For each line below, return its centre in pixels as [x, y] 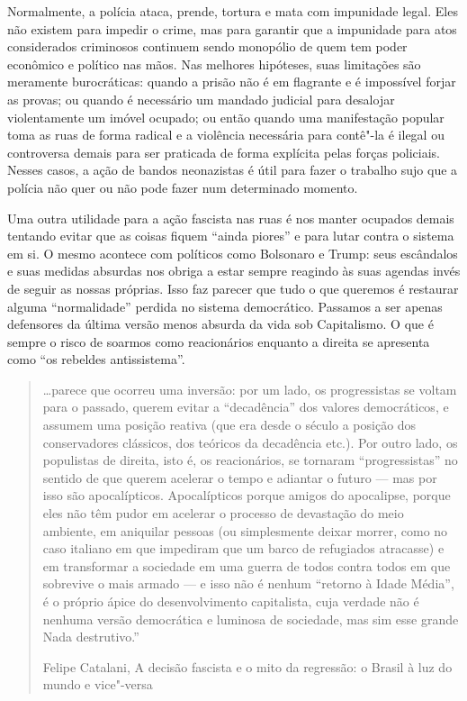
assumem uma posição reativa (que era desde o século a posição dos [229, 425]
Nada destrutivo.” [91, 637]
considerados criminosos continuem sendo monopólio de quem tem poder [207, 46]
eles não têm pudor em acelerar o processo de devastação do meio [223, 513]
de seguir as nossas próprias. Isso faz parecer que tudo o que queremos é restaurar [233, 288]
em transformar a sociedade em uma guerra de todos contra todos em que [247, 565]
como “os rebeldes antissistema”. [96, 359]
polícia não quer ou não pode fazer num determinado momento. [183, 187]
